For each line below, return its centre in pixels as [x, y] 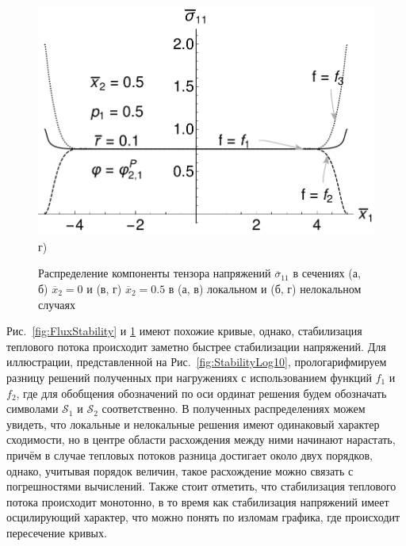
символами [33, 409]
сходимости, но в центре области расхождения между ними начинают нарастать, [201, 439]
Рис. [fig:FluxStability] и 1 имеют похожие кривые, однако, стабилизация [184, 331]
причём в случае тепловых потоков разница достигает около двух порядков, [190, 454]
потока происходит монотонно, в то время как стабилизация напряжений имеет [198, 501]
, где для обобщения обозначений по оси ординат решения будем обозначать [201, 393]
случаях [57, 304]
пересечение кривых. [57, 532]
